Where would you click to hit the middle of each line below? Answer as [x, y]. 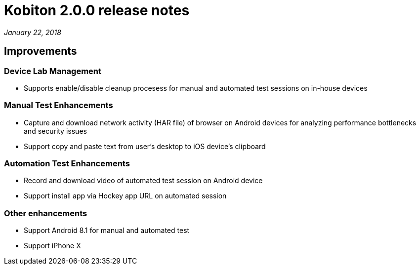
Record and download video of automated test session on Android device [143, 181]
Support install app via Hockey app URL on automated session [125, 196]
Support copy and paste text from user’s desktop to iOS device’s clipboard [145, 146]
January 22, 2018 [33, 32]
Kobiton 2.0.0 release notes [97, 10]
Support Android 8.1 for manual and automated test [107, 231]
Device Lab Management [53, 71]
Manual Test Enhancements [59, 105]
